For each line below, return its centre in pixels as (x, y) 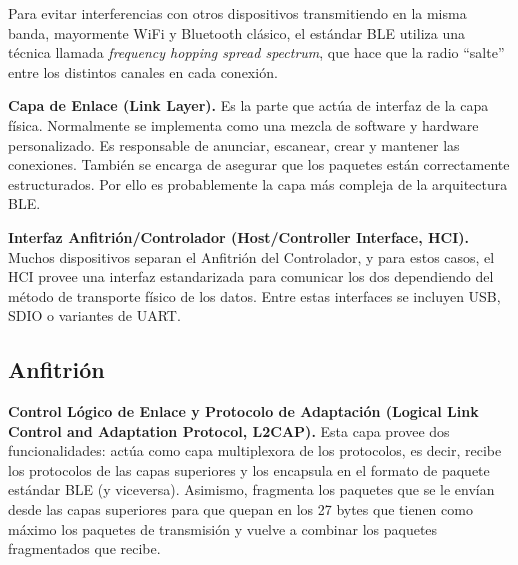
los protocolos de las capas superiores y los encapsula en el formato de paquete (249, 469)
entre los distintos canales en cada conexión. (143, 71)
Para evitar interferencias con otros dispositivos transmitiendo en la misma (237, 13)
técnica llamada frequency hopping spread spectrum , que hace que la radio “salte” (256, 52)
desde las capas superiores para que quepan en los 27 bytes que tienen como (240, 509)
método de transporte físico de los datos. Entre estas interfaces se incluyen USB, (254, 295)
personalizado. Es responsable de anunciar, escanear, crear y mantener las (234, 144)
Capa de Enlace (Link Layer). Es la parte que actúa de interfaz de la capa (248, 105)
